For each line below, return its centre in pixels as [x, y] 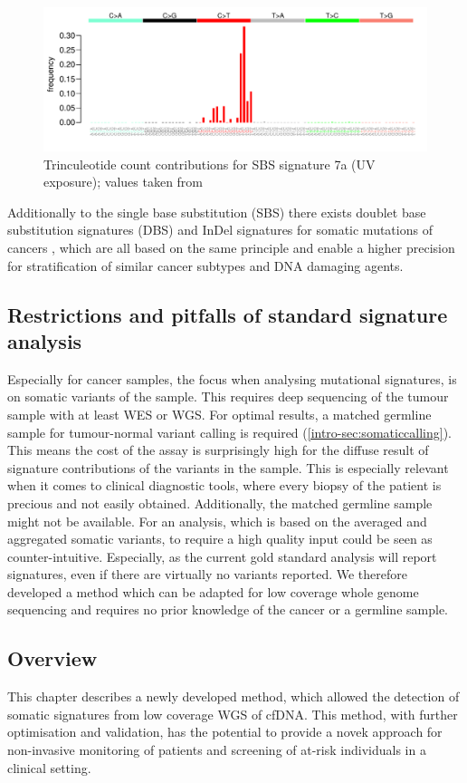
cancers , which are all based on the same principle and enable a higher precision [231, 247]
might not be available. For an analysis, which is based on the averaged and [217, 521]
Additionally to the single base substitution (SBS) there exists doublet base [217, 212]
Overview [52, 658]
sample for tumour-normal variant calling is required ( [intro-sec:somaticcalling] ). [230, 432]
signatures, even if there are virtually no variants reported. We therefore [207, 574]
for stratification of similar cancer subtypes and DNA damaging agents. [205, 265]
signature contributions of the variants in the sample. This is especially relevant [228, 467]
